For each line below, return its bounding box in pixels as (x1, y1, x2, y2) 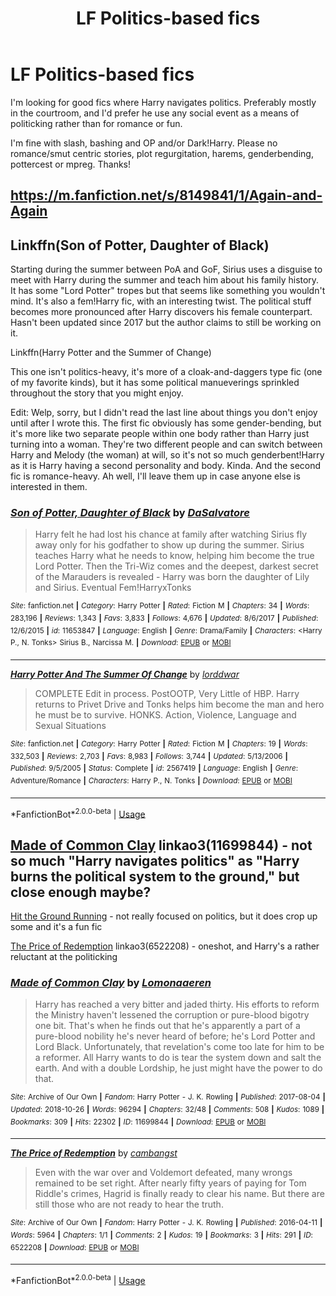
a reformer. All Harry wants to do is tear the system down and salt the (34, 1052, 322, 1064)
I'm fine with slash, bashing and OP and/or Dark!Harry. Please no (10, 137, 278, 149)
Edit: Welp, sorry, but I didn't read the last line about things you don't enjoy (10, 407, 318, 419)
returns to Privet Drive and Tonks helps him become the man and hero (34, 698, 325, 711)
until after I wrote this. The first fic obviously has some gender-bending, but (10, 417, 322, 429)
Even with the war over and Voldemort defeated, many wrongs (34, 1167, 293, 1179)
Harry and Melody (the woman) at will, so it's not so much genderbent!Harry (10, 449, 325, 461)
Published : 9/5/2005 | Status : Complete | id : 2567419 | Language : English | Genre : (10, 763, 298, 774)
